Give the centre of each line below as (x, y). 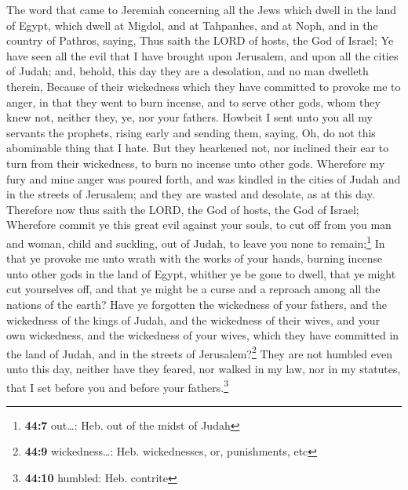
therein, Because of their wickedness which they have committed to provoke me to (204, 86)
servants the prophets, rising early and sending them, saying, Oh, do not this (191, 132)
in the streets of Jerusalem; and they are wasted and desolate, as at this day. (191, 194)
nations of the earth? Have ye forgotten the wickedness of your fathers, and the (197, 304)
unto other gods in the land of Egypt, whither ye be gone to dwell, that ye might (201, 273)
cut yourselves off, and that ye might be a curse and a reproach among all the (193, 289)
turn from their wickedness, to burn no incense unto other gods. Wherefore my (196, 163)
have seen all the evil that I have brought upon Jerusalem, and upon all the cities (202, 55)
